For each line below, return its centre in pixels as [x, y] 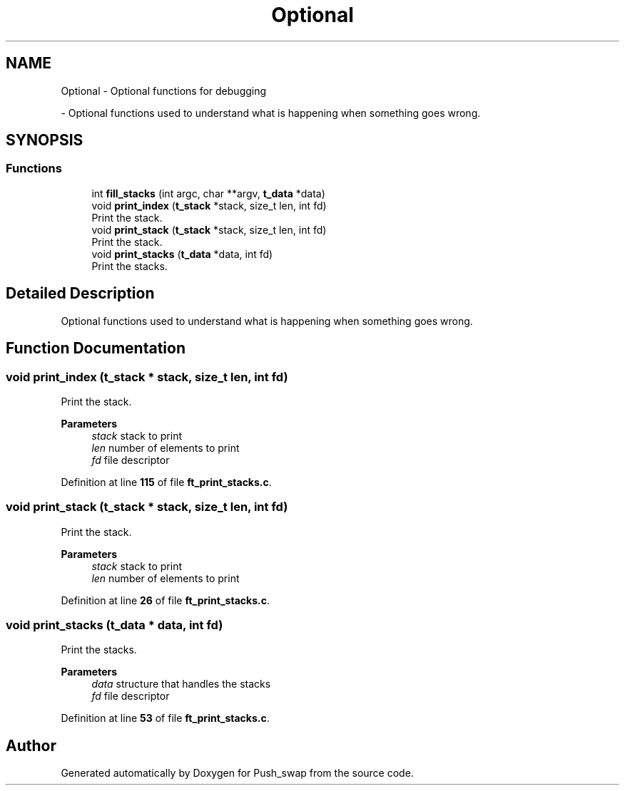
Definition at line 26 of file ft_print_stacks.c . [165, 600]
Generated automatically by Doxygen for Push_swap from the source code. [237, 773]
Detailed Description [80, 294]
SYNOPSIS [45, 140]
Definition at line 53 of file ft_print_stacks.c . [165, 718]
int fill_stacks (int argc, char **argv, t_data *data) [208, 193]
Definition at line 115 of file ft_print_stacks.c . [166, 482]
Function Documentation [96, 348]
